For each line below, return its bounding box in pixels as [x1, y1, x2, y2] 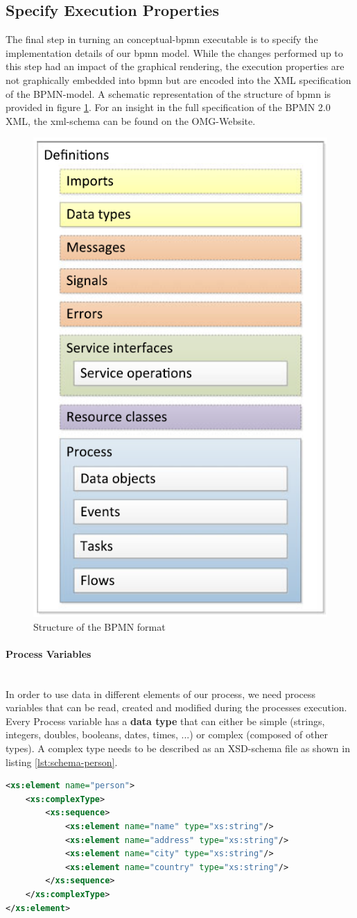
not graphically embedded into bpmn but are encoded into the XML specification [6, 72, 351, 87]
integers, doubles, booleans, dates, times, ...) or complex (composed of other [6, 727, 328, 742]
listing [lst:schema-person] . [6, 754, 118, 769]
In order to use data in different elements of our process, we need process [6, 686, 316, 701]
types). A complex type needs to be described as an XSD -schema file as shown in [6, 741, 350, 756]
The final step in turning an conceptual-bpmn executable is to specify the [6, 32, 318, 46]
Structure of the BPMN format [33, 619, 166, 634]
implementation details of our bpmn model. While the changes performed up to [6, 45, 343, 60]
